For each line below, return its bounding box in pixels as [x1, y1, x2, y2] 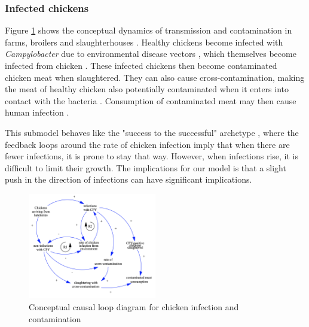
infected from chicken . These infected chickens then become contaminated [5, 59, 277, 71]
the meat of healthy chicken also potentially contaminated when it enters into [5, 83, 289, 95]
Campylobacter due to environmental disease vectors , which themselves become [5, 47, 296, 60]
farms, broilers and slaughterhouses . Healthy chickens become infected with [5, 35, 283, 48]
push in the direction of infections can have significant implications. [5, 173, 252, 186]
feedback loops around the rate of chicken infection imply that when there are [5, 138, 290, 150]
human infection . [5, 106, 69, 119]
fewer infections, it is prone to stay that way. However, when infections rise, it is [5, 150, 298, 162]
